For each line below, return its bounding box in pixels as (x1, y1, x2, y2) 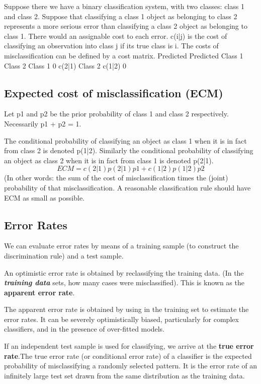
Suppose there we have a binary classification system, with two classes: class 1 (4, 1, 244, 11)
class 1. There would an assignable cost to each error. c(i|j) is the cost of (4, 30, 227, 41)
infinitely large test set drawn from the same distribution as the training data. (4, 370, 245, 380)
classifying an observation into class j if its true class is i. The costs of (4, 40, 219, 51)
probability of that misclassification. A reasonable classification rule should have (4, 182, 251, 193)
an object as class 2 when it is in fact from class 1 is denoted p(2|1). (4, 155, 214, 165)
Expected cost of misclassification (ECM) (4, 85, 223, 100)
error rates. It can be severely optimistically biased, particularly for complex (4, 313, 239, 324)
